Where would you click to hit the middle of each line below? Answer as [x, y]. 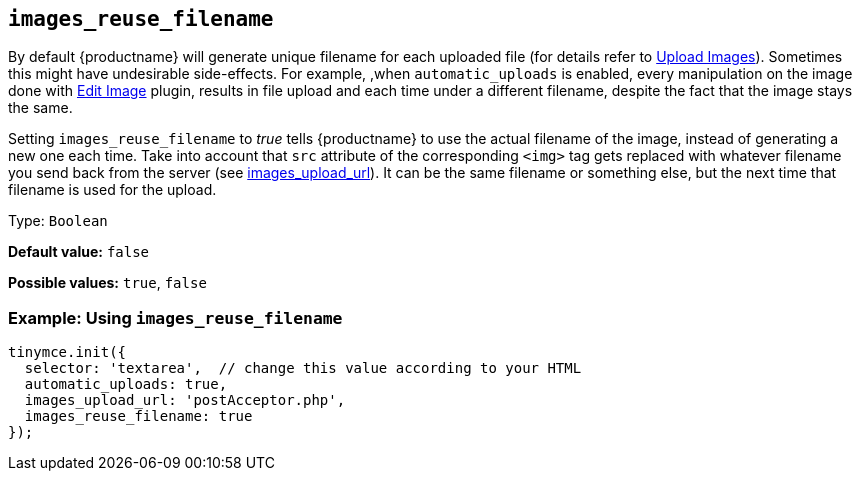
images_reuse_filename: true [138, 416]
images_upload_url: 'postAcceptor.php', [185, 400]
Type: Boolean [58, 221]
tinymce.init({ [67, 352]
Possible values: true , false [107, 283]
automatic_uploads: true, [126, 384]
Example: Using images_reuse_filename [175, 317]
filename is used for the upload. [112, 190]
